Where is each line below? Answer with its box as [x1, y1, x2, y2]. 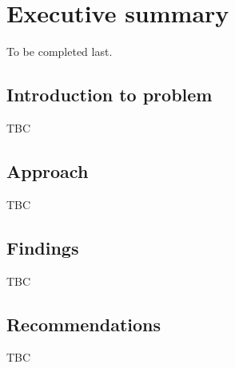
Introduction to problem [6, 82, 213, 107]
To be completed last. [6, 43, 113, 60]
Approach [6, 158, 89, 183]
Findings [6, 235, 79, 259]
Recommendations [6, 311, 161, 336]
